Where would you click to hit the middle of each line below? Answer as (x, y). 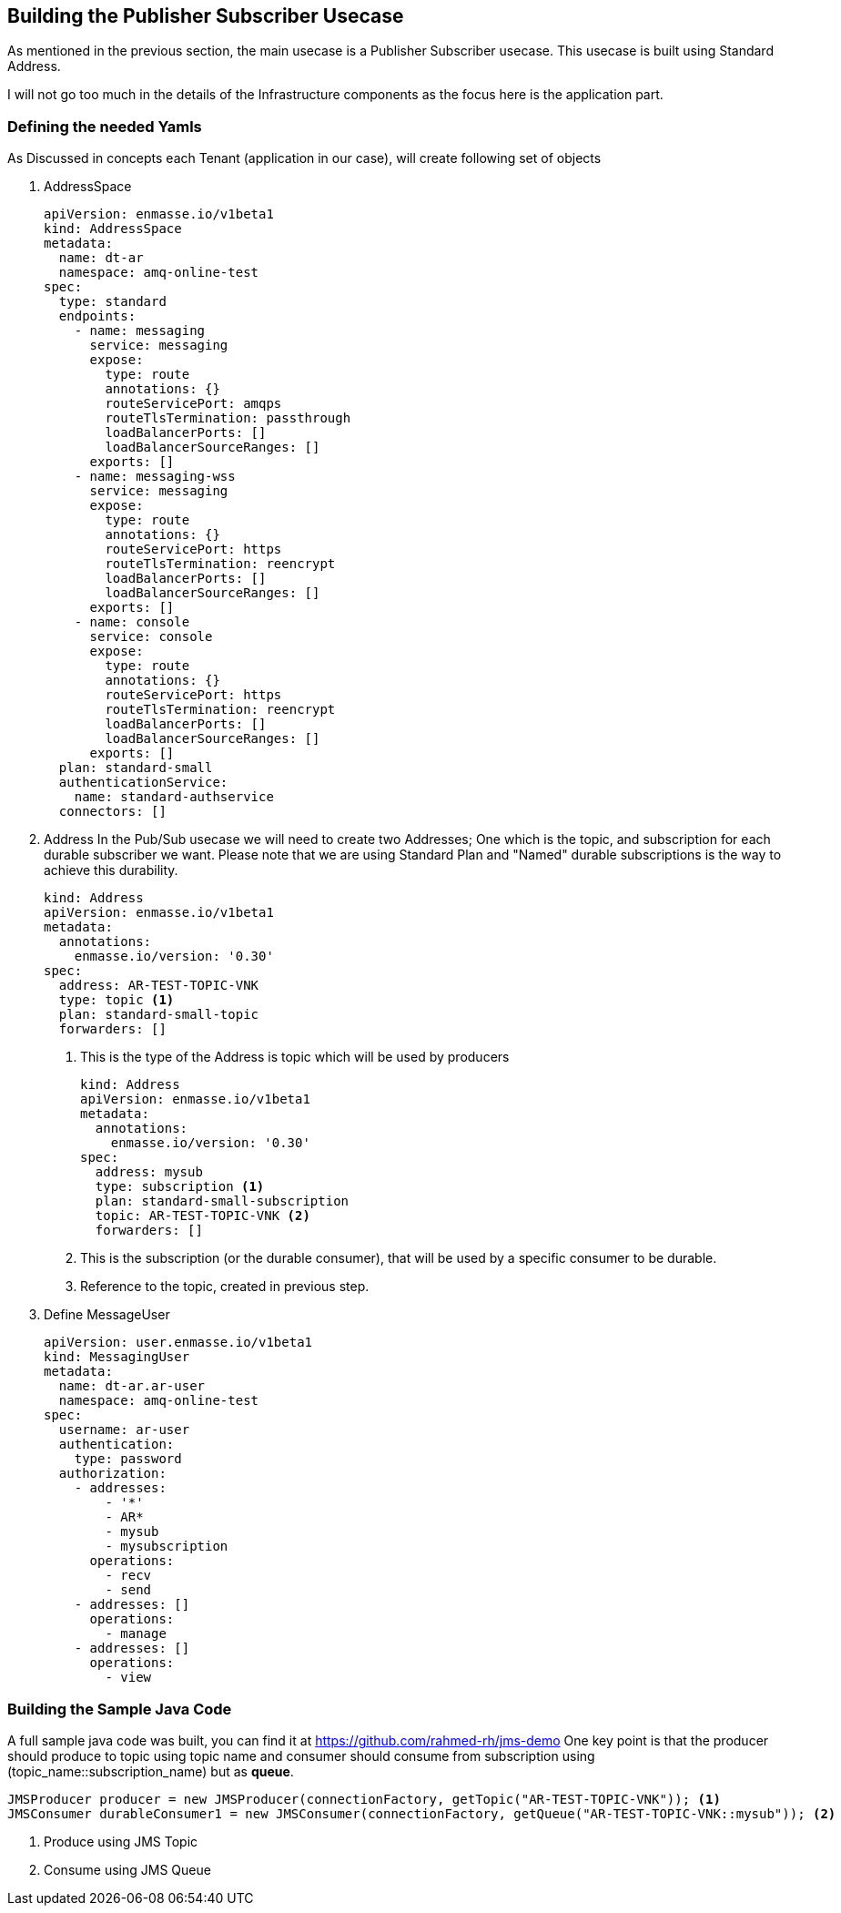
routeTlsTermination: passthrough (228, 418)
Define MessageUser (107, 1315)
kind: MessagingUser (117, 1357)
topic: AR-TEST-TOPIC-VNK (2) (203, 1216)
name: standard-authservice (174, 797)
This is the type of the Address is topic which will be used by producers (295, 1057)
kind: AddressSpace (113, 229)
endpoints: (97, 316)
